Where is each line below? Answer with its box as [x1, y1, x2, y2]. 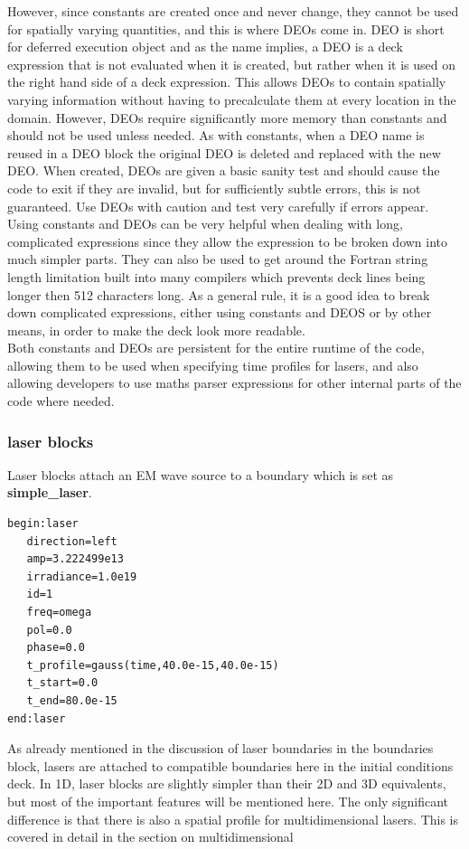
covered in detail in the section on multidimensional [7, 827, 294, 846]
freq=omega [26, 606, 92, 619]
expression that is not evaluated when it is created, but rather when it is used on [7, 54, 456, 73]
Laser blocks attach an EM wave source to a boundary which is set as [7, 465, 394, 484]
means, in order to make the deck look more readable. [7, 320, 305, 339]
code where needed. [7, 391, 115, 410]
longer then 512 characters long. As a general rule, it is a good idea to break [7, 285, 430, 304]
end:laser [7, 712, 66, 725]
